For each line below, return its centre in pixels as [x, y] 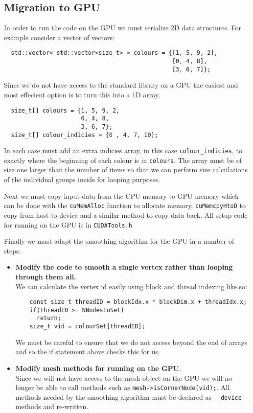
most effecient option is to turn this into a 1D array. [82, 94]
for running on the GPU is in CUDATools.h [68, 224]
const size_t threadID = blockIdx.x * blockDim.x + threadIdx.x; [138, 302]
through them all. [46, 276]
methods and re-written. [52, 406]
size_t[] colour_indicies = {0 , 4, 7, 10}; [84, 135]
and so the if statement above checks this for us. [88, 352]
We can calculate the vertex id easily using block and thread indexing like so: [131, 286]
